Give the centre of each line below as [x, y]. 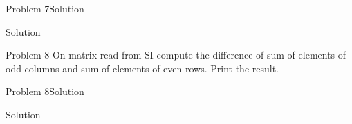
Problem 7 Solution [45, 8]
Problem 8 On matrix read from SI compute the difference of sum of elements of [176, 55]
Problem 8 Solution [45, 91]
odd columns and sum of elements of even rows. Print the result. [142, 68]
